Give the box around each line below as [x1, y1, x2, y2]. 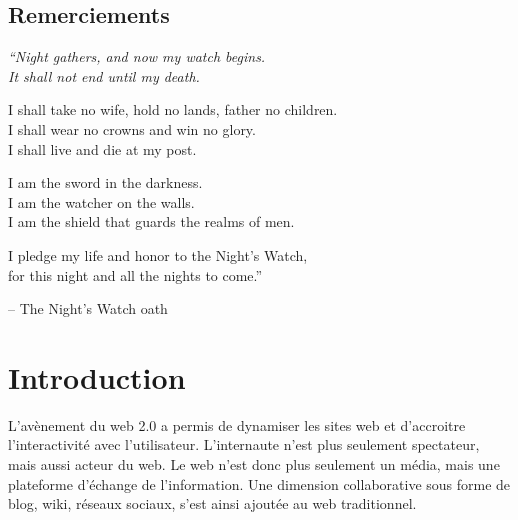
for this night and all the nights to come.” [8, 264, 263, 285]
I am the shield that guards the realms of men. [8, 211, 295, 232]
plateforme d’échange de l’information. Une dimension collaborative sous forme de [8, 473, 511, 494]
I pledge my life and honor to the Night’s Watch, [8, 244, 308, 265]
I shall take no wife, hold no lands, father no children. [8, 99, 338, 120]
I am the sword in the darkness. [8, 172, 203, 193]
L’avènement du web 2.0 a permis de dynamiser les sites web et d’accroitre [8, 414, 466, 435]
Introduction [8, 356, 186, 397]
